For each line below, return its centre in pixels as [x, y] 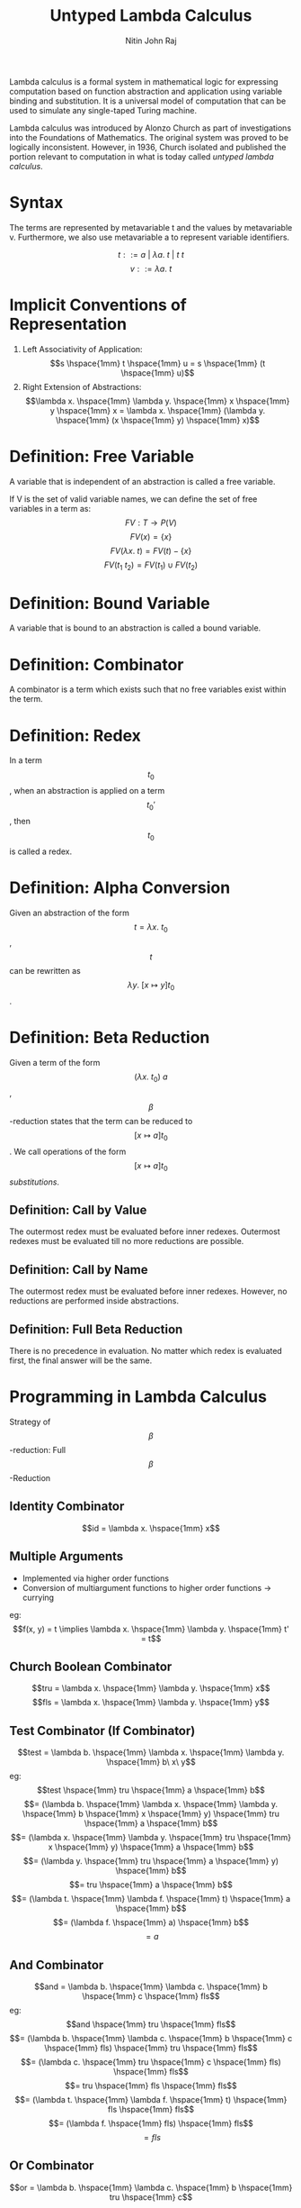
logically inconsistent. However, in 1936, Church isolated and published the [148, 147]
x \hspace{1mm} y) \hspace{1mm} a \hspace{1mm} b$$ [151, 1847]
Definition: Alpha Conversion [120, 887]
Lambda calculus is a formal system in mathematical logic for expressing [144, 81]
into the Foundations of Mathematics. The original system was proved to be [149, 137]
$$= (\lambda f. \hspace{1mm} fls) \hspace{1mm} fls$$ [151, 2123]
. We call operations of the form [68, 1151]
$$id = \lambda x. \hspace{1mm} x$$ [151, 1528]
